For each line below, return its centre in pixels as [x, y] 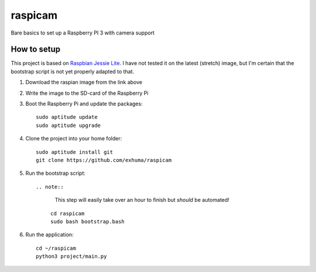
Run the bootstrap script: [56, 173]
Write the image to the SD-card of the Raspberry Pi [87, 93]
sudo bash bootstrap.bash [88, 221]
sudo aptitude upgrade [68, 125]
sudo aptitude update [67, 117]
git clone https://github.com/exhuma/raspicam [104, 160]
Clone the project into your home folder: [74, 139]
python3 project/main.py [71, 256]
